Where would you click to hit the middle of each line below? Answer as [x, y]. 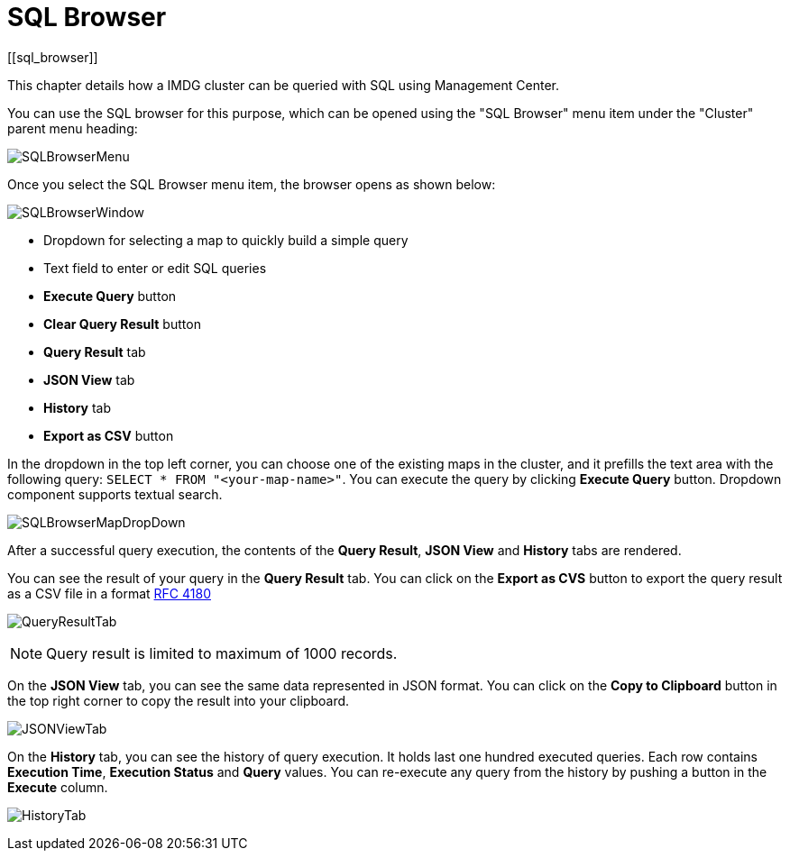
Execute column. [58, 787]
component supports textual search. [115, 494]
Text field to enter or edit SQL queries [155, 268]
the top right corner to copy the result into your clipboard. [179, 700]
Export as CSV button [109, 435]
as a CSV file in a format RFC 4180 [109, 593]
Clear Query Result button [122, 324]
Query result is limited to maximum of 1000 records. [222, 653]
